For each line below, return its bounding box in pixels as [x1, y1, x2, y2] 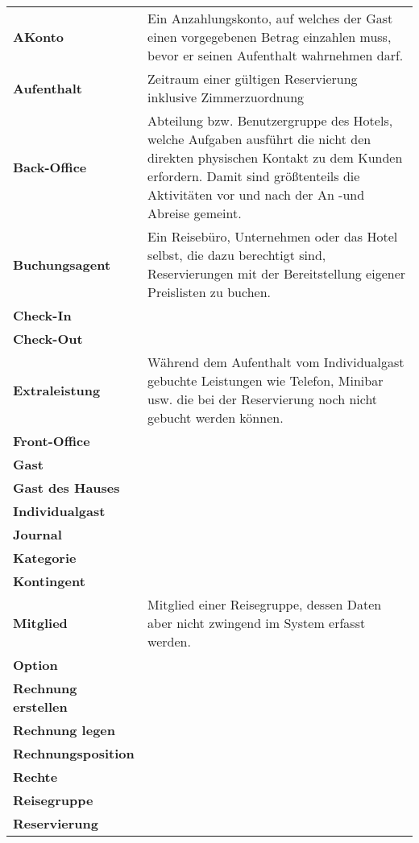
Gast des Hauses [13, 478, 120, 497]
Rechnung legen [13, 721, 116, 739]
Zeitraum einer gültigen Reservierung [147, 69, 358, 88]
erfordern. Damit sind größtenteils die [147, 167, 360, 185]
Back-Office [13, 157, 87, 176]
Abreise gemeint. [147, 204, 242, 222]
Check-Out [13, 329, 83, 348]
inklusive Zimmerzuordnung [147, 88, 305, 106]
